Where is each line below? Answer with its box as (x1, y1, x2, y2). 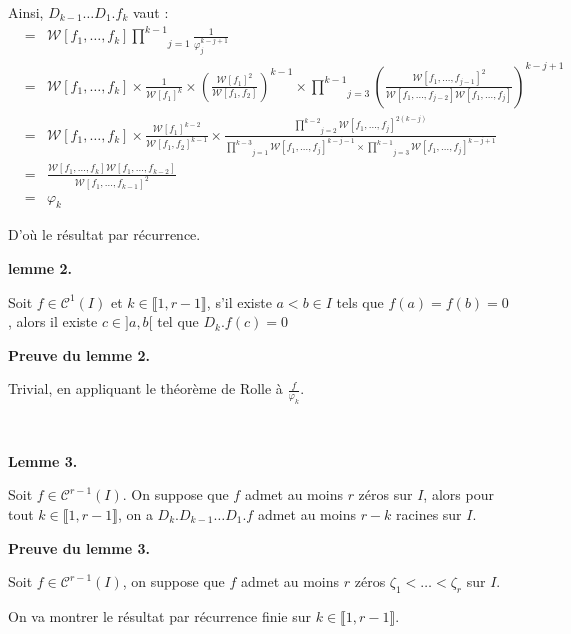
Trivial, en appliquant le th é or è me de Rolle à (8, 378, 283, 399)
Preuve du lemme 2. (8, 344, 150, 365)
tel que (157, 311, 199, 332)
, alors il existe (8, 311, 98, 332)
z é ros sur (358, 484, 413, 505)
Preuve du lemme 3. (8, 537, 150, 558)
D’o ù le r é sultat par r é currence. (8, 224, 201, 245)
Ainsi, (8, 2, 44, 22)
